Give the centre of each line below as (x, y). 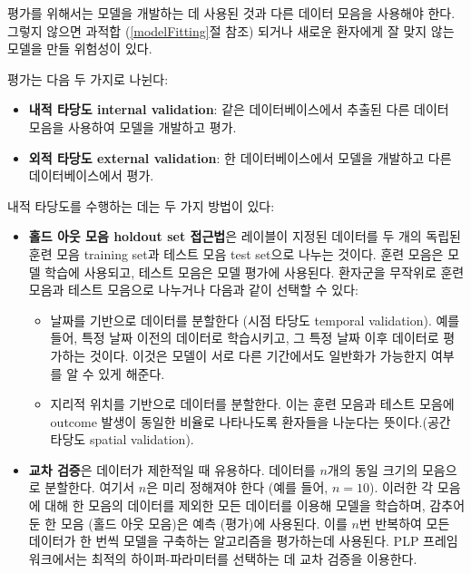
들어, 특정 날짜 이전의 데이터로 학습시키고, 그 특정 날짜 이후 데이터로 (245, 338)
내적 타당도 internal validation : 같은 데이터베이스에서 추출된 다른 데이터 (239, 109)
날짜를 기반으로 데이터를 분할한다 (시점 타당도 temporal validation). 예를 (255, 320)
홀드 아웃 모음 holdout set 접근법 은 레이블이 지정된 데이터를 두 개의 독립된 (245, 236)
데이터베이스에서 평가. (91, 175)
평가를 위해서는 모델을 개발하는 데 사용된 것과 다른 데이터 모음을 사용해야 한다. (231, 13)
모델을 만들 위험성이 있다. (80, 49)
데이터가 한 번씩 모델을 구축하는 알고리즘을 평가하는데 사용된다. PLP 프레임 (243, 541)
